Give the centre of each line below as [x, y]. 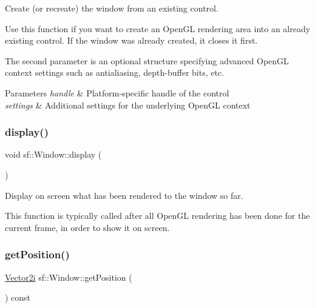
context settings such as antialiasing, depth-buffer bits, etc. [114, 72]
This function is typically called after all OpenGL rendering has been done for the [157, 216]
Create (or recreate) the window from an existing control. [112, 8]
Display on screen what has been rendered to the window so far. [124, 195]
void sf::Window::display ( [53, 154]
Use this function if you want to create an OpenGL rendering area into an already [158, 28]
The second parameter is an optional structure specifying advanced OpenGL [147, 60]
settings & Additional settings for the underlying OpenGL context [128, 105]
